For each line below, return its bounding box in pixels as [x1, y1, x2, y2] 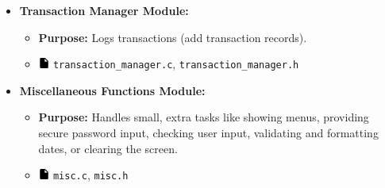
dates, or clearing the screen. [38, 140, 178, 156]
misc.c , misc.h [52, 167, 129, 183]
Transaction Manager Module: [19, 2, 189, 18]
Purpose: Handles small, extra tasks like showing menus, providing [38, 109, 369, 125]
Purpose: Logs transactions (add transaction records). [38, 29, 307, 45]
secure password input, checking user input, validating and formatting [38, 125, 379, 141]
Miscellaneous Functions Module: [19, 82, 206, 98]
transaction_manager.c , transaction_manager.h [52, 56, 299, 72]
